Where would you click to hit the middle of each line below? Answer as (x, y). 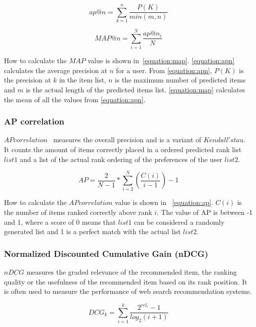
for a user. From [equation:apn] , (164, 70)
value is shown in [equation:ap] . (164, 202)
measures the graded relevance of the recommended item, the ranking (132, 271)
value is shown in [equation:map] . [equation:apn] (161, 61)
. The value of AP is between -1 (205, 212)
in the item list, (83, 80)
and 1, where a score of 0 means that (60, 222)
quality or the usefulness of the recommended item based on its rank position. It (126, 281)
